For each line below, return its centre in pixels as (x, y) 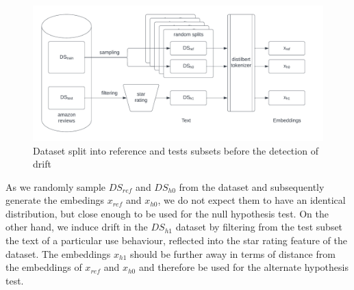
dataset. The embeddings (58, 253)
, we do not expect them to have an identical (252, 200)
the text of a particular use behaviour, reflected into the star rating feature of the (176, 240)
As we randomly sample (56, 186)
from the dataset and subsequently (252, 186)
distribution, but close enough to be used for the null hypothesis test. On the (167, 213)
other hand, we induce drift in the (77, 227)
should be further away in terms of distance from (233, 253)
